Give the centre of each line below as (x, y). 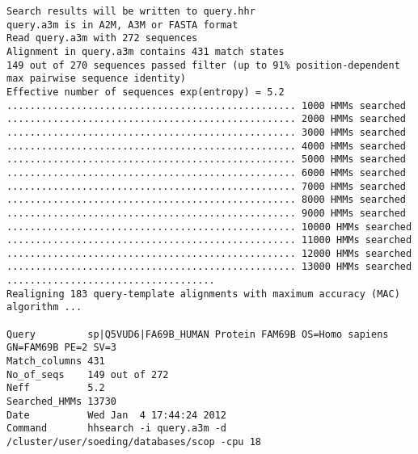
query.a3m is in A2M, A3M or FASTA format (122, 25)
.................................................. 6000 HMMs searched (206, 172)
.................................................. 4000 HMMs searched (206, 146)
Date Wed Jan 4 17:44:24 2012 (117, 415)
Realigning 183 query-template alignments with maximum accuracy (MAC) (203, 294)
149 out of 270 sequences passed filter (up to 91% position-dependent (203, 65)
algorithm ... (44, 307)
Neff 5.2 (56, 388)
